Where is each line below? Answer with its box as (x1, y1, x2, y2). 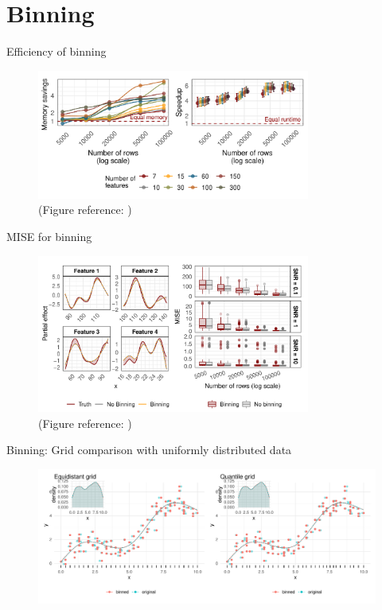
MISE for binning (6, 228, 92, 245)
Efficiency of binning (6, 43, 107, 60)
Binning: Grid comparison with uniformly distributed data (6, 441, 292, 458)
